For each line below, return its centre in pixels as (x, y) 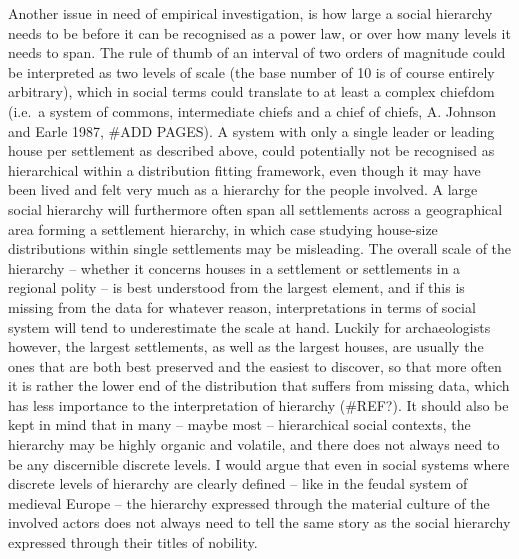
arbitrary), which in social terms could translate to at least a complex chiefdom (251, 91)
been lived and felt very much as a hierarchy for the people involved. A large (243, 189)
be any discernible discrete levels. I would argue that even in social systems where (259, 463)
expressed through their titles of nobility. (133, 542)
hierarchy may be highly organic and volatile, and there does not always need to (254, 444)
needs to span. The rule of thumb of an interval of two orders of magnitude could (257, 52)
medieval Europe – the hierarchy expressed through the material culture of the (249, 502)
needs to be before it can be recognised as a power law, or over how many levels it (259, 32)
